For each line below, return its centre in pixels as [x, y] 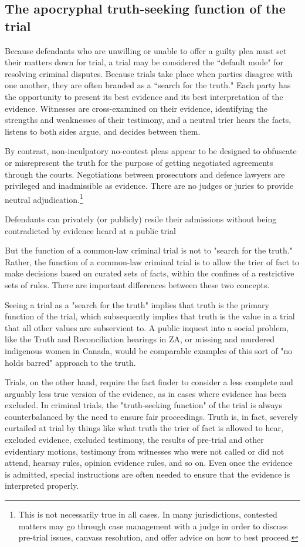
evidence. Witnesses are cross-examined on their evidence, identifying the [136, 108]
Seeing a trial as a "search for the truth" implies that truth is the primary [137, 304]
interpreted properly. [42, 486]
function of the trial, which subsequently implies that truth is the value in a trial [150, 316]
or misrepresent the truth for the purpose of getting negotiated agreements [139, 162]
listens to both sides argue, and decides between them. [103, 131]
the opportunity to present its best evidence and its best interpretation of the [144, 96]
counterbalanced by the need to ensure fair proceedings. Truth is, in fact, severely [151, 416]
